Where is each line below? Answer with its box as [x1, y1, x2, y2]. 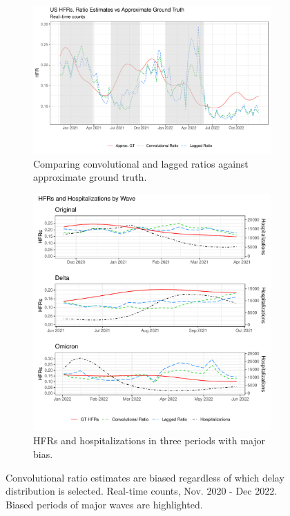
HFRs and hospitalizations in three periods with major [33, 433, 266, 448]
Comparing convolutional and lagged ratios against [33, 156, 249, 170]
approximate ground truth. [33, 170, 147, 184]
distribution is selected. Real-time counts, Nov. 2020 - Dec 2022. [6, 484, 278, 498]
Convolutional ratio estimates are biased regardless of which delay [6, 470, 284, 484]
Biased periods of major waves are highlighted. [6, 497, 203, 511]
